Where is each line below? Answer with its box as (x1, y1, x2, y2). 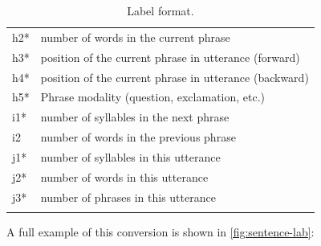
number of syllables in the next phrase (40, 109, 230, 125)
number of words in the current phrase (40, 28, 230, 45)
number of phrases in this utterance (40, 188, 216, 205)
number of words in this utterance (40, 168, 209, 185)
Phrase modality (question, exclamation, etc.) (40, 88, 266, 105)
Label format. (127, 2, 194, 18)
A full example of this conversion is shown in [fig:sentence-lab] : (6, 223, 315, 240)
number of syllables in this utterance (40, 148, 221, 165)
